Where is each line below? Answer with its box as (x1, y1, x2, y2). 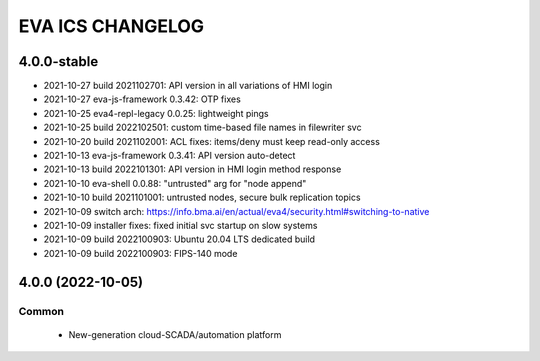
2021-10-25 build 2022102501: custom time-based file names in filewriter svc (43, 121, 362, 134)
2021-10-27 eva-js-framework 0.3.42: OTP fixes (43, 93, 242, 105)
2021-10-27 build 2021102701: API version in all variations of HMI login (43, 80, 333, 92)
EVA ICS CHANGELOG (18, 15, 205, 37)
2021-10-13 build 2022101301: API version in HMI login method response (43, 163, 342, 175)
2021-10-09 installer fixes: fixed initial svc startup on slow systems (43, 219, 318, 231)
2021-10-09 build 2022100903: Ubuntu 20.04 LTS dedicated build (43, 233, 315, 245)
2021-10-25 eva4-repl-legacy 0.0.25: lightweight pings (43, 107, 269, 119)
